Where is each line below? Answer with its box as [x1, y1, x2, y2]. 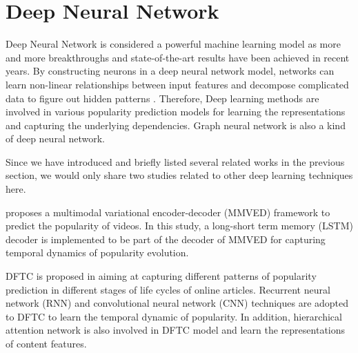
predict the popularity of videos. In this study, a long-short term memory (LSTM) [6, 218, 353, 233]
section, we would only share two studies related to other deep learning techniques [6, 168, 353, 182]
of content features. [6, 336, 87, 350]
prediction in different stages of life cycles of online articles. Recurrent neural [6, 282, 330, 296]
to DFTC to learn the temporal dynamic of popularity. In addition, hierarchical [6, 309, 342, 323]
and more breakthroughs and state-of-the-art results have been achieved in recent [6, 50, 350, 64]
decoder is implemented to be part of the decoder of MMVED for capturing [6, 231, 326, 246]
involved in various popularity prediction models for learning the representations [6, 104, 346, 119]
